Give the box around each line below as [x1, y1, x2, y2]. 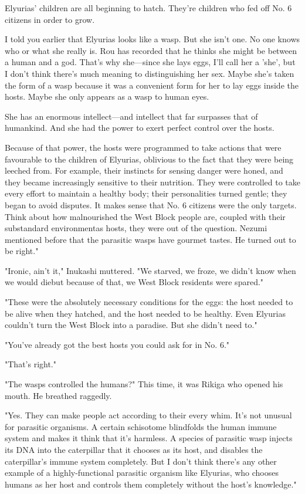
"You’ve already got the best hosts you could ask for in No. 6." [5, 338, 230, 350]
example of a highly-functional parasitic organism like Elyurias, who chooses [5, 466, 279, 479]
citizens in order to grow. [5, 13, 95, 25]
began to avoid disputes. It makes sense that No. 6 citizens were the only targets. [5, 198, 297, 211]
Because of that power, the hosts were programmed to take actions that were [5, 141, 282, 153]
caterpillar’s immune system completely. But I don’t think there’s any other [5, 455, 277, 467]
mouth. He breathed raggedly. [5, 389, 112, 401]
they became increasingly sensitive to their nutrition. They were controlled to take [5, 175, 301, 188]
